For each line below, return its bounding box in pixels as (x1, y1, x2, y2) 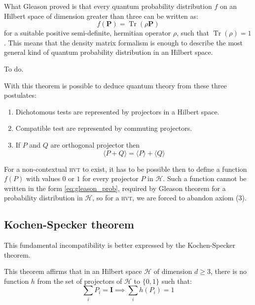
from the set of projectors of (37, 275, 122, 286)
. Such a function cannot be (163, 173, 247, 184)
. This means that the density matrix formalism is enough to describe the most (4, 37, 243, 47)
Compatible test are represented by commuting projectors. (15, 123, 192, 133)
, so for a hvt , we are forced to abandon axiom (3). (92, 192, 247, 203)
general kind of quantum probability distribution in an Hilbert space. (4, 47, 213, 57)
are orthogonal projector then (50, 139, 140, 150)
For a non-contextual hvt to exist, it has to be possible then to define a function (4, 163, 247, 174)
